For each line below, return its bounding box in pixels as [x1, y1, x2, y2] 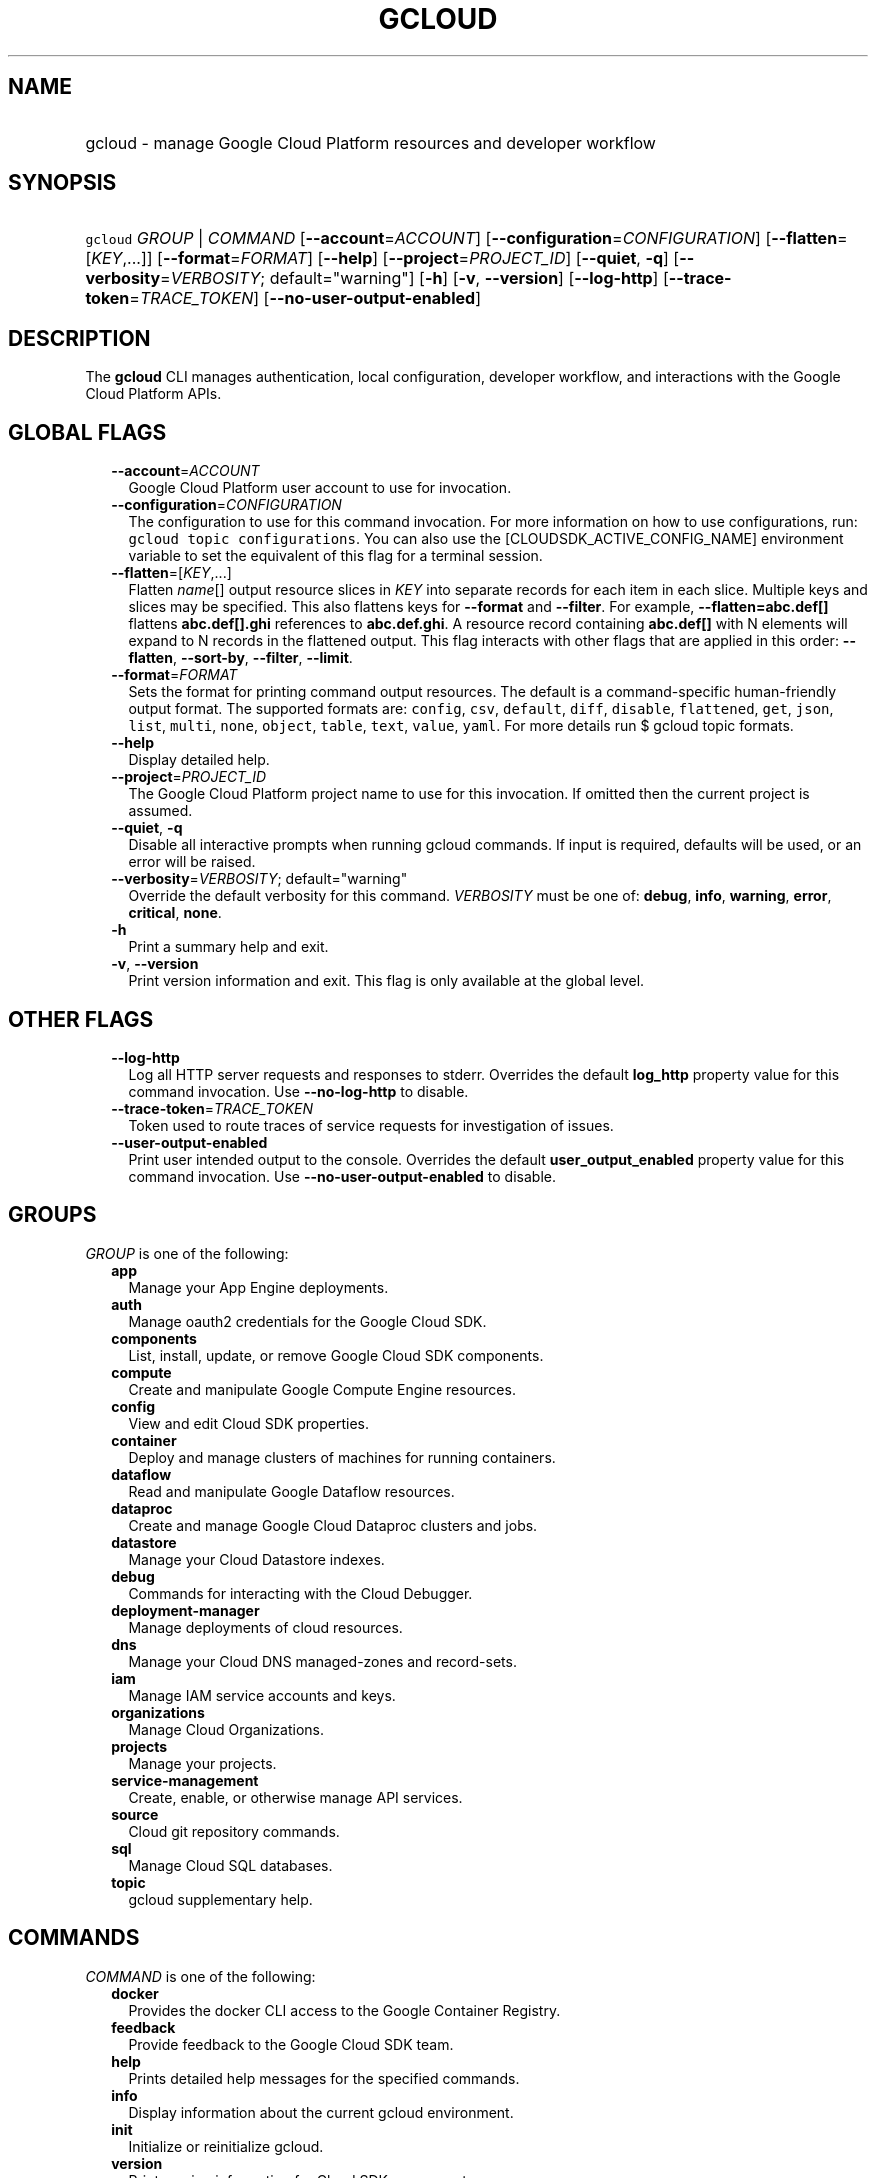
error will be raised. [128, 853, 256, 871]
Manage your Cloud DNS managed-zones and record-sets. [128, 1652, 517, 1670]
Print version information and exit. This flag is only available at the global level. [128, 972, 645, 990]
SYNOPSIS [8, 170, 117, 196]
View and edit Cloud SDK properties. [128, 1414, 370, 1432]
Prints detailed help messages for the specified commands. [128, 2069, 520, 2087]
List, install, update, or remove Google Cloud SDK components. [128, 1346, 544, 1364]
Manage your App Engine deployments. [128, 1278, 389, 1296]
